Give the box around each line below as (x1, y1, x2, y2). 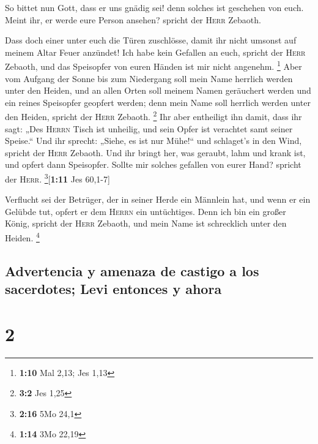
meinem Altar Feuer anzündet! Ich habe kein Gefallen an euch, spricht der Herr (5, 45, 306, 58)
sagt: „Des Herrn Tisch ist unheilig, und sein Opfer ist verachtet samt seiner (5, 122, 293, 135)
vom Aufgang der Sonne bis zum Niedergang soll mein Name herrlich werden (5, 72, 293, 85)
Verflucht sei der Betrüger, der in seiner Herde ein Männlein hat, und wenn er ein (5, 193, 311, 206)
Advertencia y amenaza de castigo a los (5, 261, 259, 280)
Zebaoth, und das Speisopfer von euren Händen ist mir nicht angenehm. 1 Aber (5, 58, 302, 73)
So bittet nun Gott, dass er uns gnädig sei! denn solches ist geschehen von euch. (5, 1, 304, 13)
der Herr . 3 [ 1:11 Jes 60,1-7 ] (5, 171, 110, 185)
